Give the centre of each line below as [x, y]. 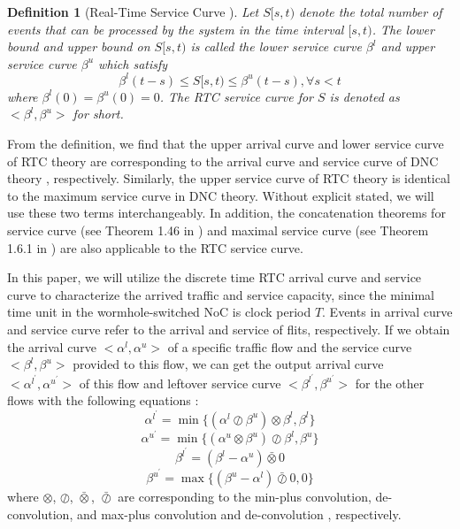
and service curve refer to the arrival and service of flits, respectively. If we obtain [229, 329]
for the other [390, 383]
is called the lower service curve [276, 46]
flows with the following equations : [103, 400]
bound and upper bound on [79, 46]
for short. [98, 114]
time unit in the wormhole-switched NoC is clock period [159, 312]
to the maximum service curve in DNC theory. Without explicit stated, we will [221, 195]
